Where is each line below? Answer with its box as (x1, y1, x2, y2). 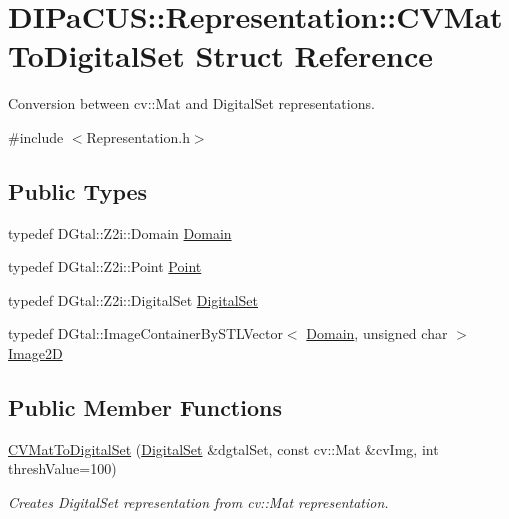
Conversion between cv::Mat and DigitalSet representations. (8, 93, 375, 114)
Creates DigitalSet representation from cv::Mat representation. (8, 492, 389, 513)
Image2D (8, 343, 63, 364)
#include (8, 126, 64, 147)
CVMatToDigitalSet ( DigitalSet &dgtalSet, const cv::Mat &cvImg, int (8, 438, 439, 459)
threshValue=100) (8, 458, 117, 479)
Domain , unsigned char (306, 323, 448, 344)
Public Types (8, 175, 148, 206)
